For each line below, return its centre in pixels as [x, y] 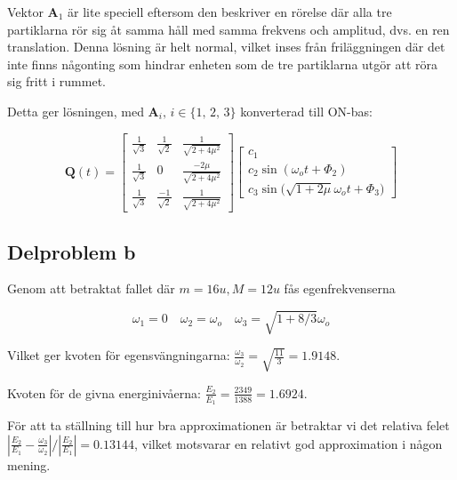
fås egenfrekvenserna [340, 288]
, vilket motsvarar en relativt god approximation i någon [288, 443]
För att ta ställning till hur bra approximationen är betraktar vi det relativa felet [228, 424]
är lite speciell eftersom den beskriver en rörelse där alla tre [230, 12]
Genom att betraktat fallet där [91, 288]
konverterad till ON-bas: [306, 111]
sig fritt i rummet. [56, 81]
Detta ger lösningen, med [76, 111]
